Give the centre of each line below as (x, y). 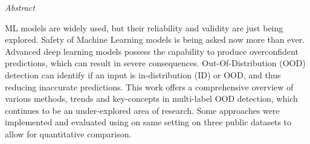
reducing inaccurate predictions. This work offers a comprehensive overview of (149, 86)
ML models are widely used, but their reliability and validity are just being (144, 27)
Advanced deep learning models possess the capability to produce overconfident (152, 51)
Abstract (20, 7)
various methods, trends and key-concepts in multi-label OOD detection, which (151, 99)
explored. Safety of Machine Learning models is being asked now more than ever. (155, 39)
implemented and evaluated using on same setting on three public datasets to (148, 122)
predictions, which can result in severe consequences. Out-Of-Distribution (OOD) (155, 63)
